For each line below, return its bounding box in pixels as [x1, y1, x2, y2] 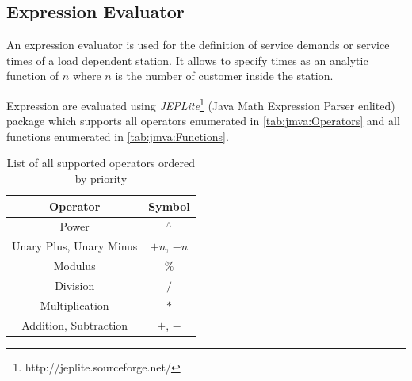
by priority [74, 170, 128, 187]
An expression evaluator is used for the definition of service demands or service [6, 36, 390, 53]
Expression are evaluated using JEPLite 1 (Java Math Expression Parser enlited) [6, 94, 395, 113]
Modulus [53, 257, 96, 274]
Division [55, 276, 95, 293]
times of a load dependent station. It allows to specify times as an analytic [6, 51, 368, 68]
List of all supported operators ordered [6, 154, 196, 171]
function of [6, 67, 59, 84]
